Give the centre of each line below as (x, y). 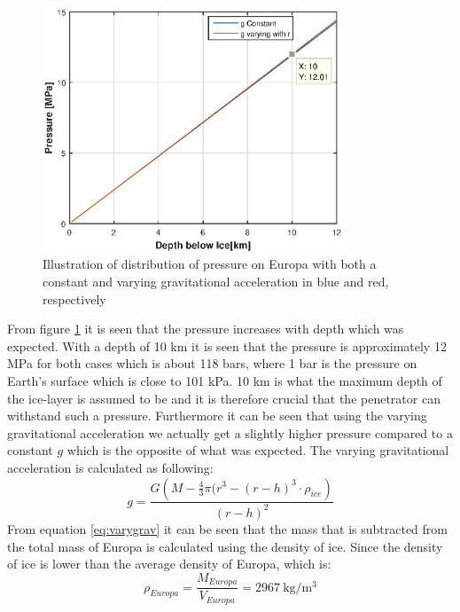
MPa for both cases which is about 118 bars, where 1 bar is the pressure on (212, 363)
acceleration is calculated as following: (110, 467)
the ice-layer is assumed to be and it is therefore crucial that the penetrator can (224, 398)
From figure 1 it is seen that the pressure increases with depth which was (206, 329)
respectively (74, 298)
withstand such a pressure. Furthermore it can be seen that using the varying (217, 416)
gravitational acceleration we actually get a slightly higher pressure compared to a (230, 432)
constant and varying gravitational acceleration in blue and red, (216, 281)
